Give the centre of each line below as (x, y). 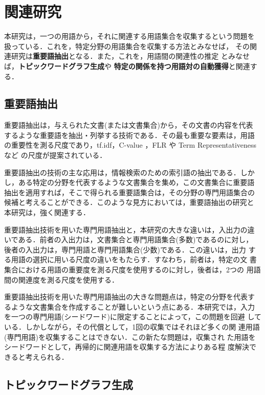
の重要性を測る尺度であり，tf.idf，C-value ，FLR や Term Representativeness (130, 145)
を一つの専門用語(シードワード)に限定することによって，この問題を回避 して (133, 317)
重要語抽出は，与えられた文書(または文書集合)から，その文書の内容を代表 (129, 125)
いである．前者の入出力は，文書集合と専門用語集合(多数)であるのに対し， (129, 239)
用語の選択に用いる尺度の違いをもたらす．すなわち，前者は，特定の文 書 (134, 259)
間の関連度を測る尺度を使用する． (61, 279)
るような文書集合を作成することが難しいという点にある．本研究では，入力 (129, 306)
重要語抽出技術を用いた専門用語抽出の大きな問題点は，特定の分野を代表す (129, 297)
